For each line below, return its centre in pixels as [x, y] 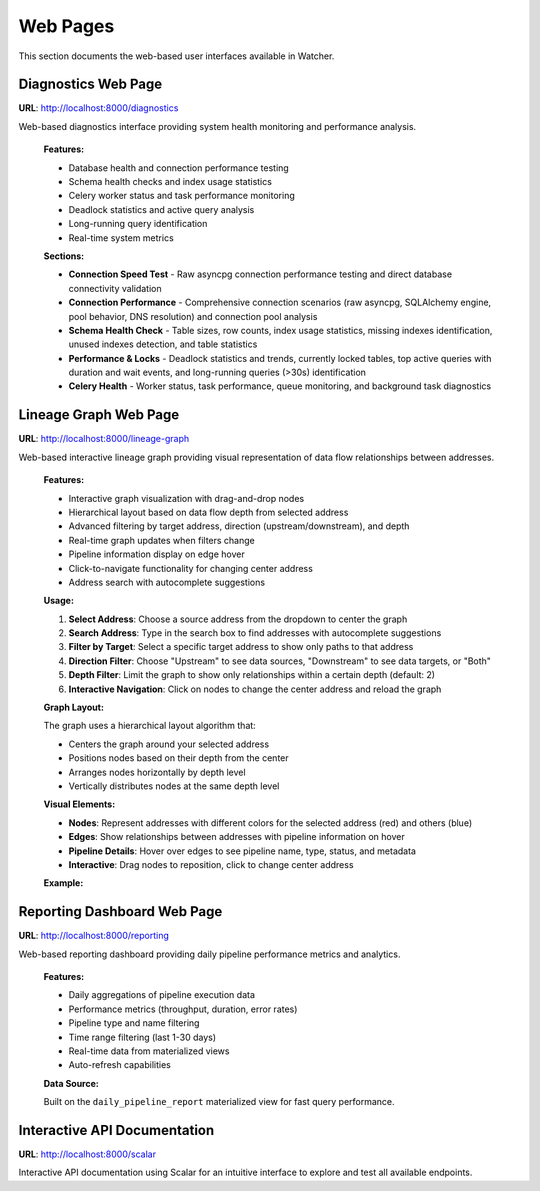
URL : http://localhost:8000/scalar [87, 1154]
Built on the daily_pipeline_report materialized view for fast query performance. [219, 1102]
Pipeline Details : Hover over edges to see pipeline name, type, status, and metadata [242, 851]
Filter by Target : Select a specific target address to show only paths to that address [241, 647]
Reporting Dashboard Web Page [120, 911]
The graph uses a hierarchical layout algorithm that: [150, 726]
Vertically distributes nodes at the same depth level [174, 786]
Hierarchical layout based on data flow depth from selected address [208, 512]
